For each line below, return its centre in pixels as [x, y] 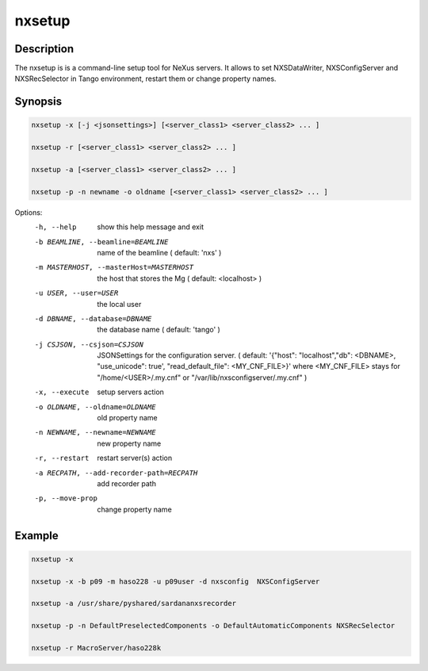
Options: [29, 212]
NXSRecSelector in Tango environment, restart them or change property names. [145, 79]
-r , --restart [62, 458]
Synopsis [38, 102]
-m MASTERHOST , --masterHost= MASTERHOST [114, 267]
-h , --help [55, 227]
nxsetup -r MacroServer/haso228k [96, 648]
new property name [129, 443]
